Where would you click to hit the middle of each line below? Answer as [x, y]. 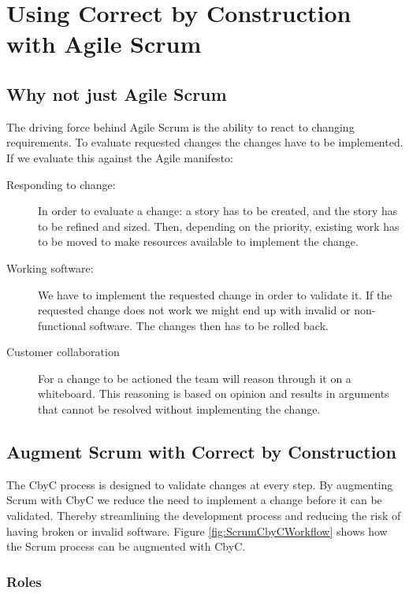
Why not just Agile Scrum [117, 93]
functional [62, 325]
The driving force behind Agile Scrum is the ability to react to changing [180, 126]
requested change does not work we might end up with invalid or [194, 310]
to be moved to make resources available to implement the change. [198, 241]
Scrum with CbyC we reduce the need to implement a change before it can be [194, 500]
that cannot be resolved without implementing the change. [179, 409]
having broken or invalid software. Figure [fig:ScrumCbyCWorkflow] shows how [197, 531]
